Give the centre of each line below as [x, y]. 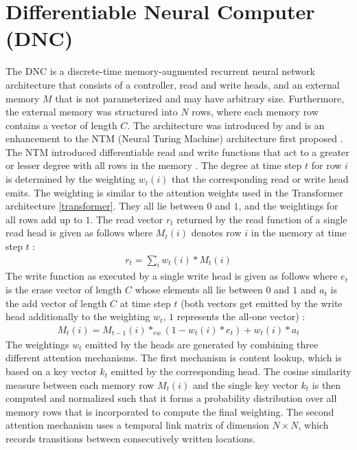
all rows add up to [44, 219]
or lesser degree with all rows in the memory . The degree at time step [154, 165]
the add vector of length [56, 303]
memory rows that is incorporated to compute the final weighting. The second [170, 411]
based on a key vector [51, 371]
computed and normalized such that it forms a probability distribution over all [171, 398]
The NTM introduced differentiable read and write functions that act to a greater [177, 151]
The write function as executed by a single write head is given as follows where [172, 276]
